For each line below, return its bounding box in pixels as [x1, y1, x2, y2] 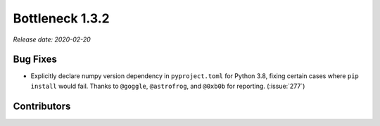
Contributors [13, 100, 71, 112]
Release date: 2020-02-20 [13, 35, 91, 44]
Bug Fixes [13, 53, 58, 65]
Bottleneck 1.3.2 [13, 11, 110, 26]
